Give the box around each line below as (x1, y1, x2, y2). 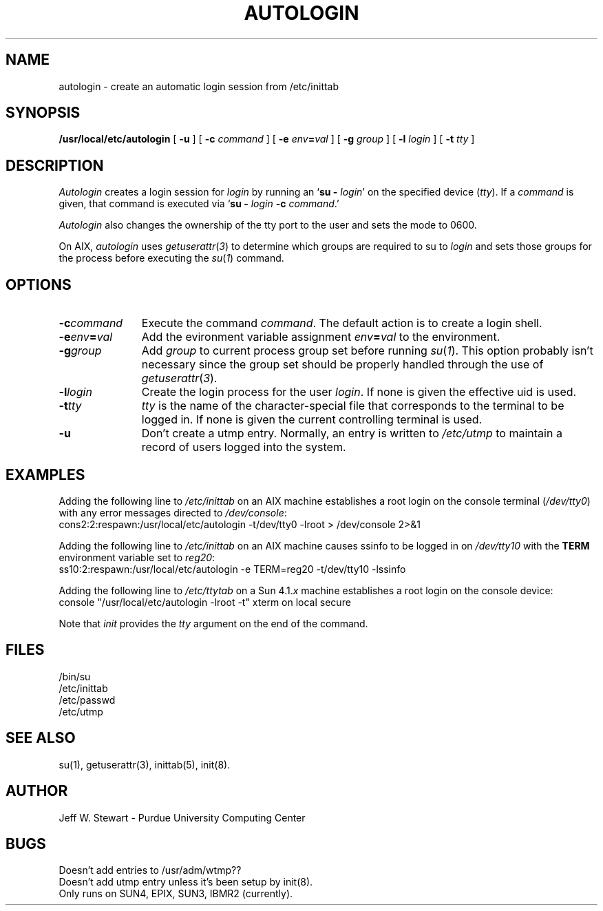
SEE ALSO (6, 729, 76, 747)
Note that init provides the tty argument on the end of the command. (59, 617, 368, 629)
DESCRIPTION (6, 156, 104, 174)
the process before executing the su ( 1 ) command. (59, 252, 284, 264)
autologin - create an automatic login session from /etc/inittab (59, 80, 339, 92)
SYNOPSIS (6, 104, 81, 122)
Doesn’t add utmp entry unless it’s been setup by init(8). (59, 876, 313, 888)
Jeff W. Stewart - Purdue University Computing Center (59, 811, 306, 824)
